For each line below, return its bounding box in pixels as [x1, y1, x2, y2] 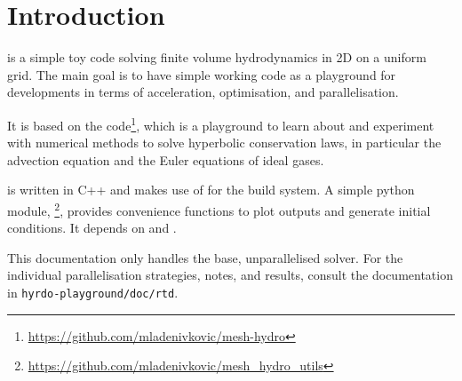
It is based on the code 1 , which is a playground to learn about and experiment [7, 113, 434, 134]
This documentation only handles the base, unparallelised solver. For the [7, 248, 403, 266]
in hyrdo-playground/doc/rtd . [7, 282, 179, 301]
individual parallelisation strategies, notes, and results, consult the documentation [7, 266, 453, 284]
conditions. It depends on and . [7, 218, 177, 237]
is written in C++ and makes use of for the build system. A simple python [7, 180, 415, 199]
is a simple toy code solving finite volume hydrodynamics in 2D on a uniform [7, 48, 426, 67]
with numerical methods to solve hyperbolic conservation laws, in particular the [7, 133, 442, 152]
